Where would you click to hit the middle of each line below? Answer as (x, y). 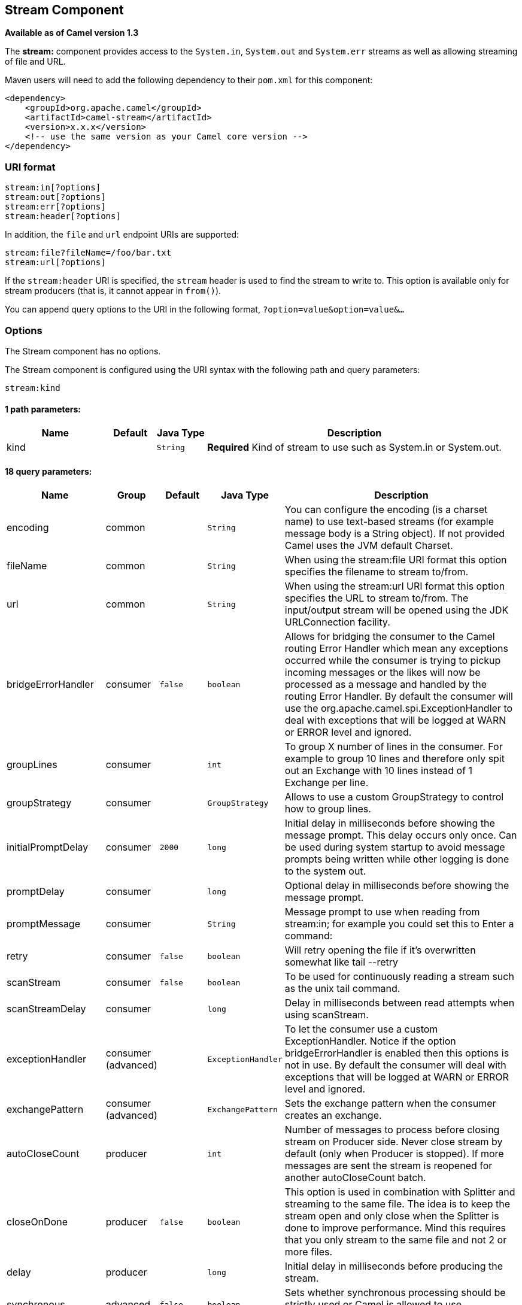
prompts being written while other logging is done (397, 859)
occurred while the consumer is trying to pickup (393, 661)
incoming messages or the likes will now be (383, 673)
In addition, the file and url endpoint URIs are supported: (122, 235)
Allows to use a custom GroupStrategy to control (394, 797)
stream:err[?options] (55, 207)
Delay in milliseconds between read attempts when (400, 1003)
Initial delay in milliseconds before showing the (390, 823)
